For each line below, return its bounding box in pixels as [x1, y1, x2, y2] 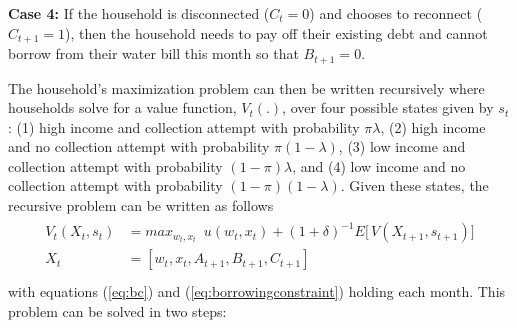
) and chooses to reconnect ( [309, 3, 483, 23]
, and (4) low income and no [292, 155, 466, 176]
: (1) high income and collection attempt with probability [8, 116, 360, 137]
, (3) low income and [338, 136, 466, 157]
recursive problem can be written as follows [8, 195, 274, 216]
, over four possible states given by [282, 97, 494, 118]
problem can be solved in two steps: [8, 300, 227, 321]
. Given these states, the [340, 175, 489, 196]
